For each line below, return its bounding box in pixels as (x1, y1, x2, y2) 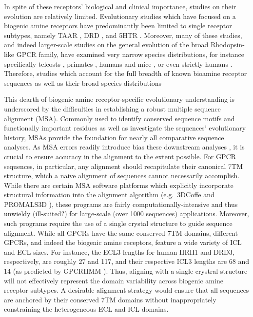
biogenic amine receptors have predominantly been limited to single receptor (4, 20, 232, 31)
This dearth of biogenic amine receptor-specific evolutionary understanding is (4, 94, 235, 104)
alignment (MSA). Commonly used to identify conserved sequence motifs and (4, 113, 235, 123)
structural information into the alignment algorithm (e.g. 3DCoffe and (4, 189, 214, 200)
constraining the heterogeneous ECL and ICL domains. (4, 304, 169, 314)
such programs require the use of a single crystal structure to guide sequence (4, 218, 233, 228)
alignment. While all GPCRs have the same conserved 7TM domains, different (4, 227, 238, 238)
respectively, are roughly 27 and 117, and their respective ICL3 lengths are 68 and (4, 256, 250, 266)
